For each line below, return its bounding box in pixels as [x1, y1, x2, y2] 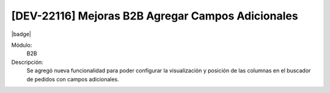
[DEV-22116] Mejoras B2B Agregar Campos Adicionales [11, 9, 299, 22]
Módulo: [11, 41, 32, 49]
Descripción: [11, 58, 44, 66]
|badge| [11, 30, 32, 38]
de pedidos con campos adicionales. [26, 75, 119, 83]
